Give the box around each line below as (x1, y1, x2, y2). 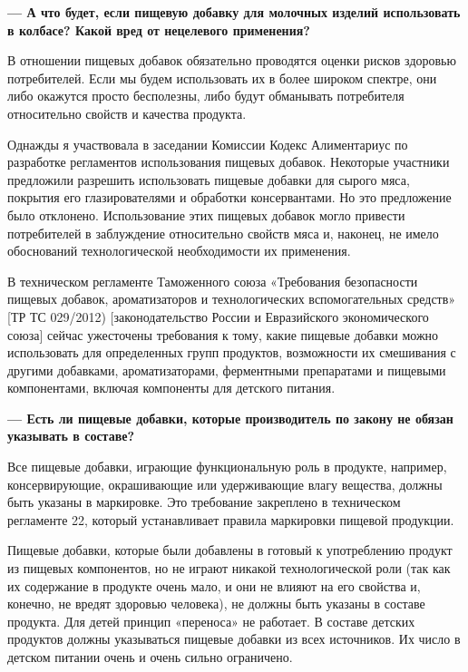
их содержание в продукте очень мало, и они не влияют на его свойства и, (7, 576, 421, 595)
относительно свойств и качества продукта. (7, 103, 247, 122)
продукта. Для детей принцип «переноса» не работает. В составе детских (7, 611, 415, 630)
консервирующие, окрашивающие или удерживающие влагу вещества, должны (7, 474, 443, 493)
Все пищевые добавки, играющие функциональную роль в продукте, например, (7, 457, 447, 476)
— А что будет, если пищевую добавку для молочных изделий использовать (7, 3, 461, 21)
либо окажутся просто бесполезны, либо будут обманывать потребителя (7, 86, 405, 105)
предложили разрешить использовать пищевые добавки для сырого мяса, (7, 170, 410, 189)
